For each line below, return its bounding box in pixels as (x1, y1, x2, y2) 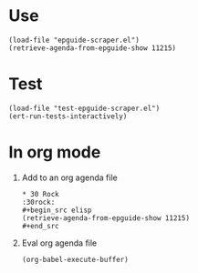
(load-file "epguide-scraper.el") (8, 35, 141, 45)
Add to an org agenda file (21, 172, 118, 183)
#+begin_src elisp (21, 206, 92, 215)
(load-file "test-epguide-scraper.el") (8, 104, 161, 113)
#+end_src (21, 221, 60, 230)
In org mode (8, 142, 101, 163)
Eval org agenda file (21, 238, 98, 248)
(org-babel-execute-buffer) (21, 255, 129, 264)
